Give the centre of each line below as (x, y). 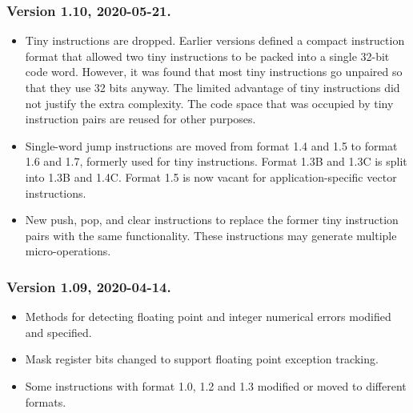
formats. (46, 401)
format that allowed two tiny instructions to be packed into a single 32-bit (207, 56)
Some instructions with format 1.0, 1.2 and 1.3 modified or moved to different (216, 385)
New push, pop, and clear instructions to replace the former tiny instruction (212, 220)
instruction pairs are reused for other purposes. (140, 119)
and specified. (58, 332)
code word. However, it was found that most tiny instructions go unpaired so (214, 72)
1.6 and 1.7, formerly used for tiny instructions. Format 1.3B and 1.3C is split (216, 161)
